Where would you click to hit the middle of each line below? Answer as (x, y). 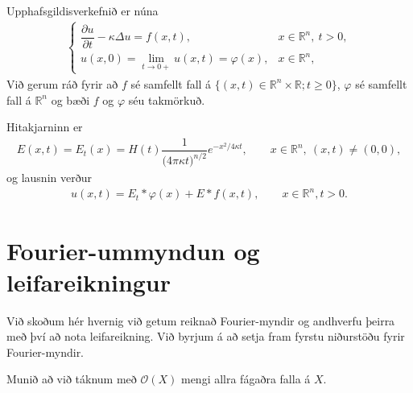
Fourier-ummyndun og (133, 250)
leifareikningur (89, 281)
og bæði (70, 99)
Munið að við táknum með (72, 379)
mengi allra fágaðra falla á (246, 379)
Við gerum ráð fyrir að (62, 83)
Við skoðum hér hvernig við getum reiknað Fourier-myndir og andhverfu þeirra (201, 320)
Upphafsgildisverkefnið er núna (83, 10)
